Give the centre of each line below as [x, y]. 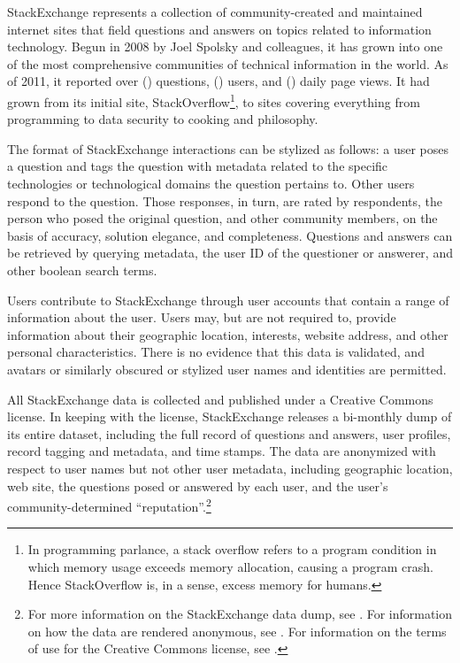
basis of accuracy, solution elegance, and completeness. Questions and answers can [230, 235]
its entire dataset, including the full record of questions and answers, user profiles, [229, 433]
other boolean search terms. [82, 270]
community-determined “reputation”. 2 [109, 505]
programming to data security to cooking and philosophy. [163, 119]
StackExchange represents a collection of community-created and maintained [215, 12]
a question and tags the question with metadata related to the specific [198, 166]
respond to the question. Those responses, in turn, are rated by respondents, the [225, 200]
